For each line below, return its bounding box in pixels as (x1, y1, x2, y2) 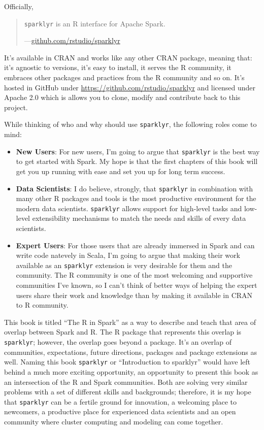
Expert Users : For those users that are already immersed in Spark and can (16, 240, 255, 250)
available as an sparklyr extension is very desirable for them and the (16, 259, 232, 270)
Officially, (4, 1, 34, 11)
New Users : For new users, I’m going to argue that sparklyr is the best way (16, 146, 260, 156)
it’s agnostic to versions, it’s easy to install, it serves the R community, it (4, 62, 232, 73)
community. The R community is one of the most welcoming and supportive (16, 270, 253, 280)
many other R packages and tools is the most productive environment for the (16, 193, 256, 204)
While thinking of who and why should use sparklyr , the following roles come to (4, 119, 257, 129)
